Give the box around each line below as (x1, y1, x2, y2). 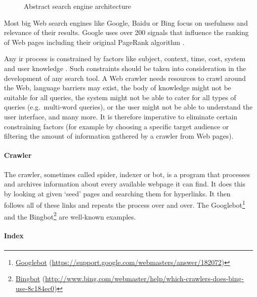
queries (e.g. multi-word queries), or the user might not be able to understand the (4, 102, 253, 112)
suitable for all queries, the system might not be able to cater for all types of (4, 92, 236, 102)
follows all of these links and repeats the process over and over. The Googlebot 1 (4, 198, 245, 210)
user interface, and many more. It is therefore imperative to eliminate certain (4, 111, 238, 121)
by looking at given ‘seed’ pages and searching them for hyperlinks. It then (4, 188, 231, 198)
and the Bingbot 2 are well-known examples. (4, 210, 136, 222)
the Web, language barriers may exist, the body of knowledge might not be (4, 82, 231, 93)
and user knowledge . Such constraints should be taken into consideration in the (4, 63, 246, 73)
